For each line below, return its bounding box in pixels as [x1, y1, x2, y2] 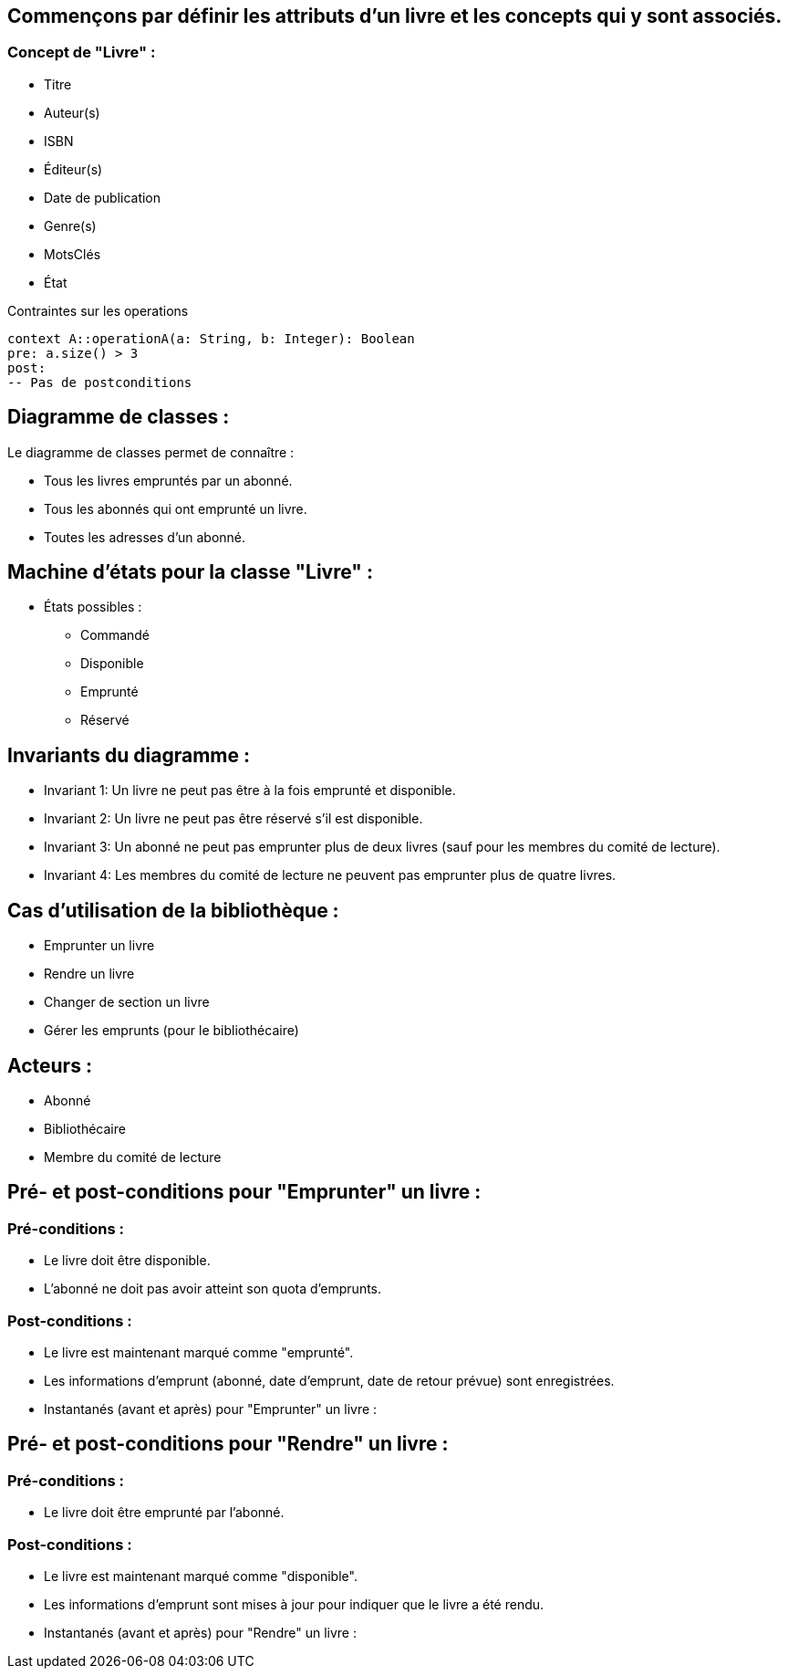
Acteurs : [7, 1053, 92, 1077]
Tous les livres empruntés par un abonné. [44, 472, 293, 488]
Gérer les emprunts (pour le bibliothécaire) [44, 1022, 299, 1039]
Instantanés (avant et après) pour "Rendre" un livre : [44, 1624, 357, 1640]
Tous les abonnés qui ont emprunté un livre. [44, 500, 307, 517]
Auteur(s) [44, 104, 100, 120]
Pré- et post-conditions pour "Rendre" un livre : [7, 1432, 449, 1456]
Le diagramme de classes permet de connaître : [7, 444, 295, 460]
